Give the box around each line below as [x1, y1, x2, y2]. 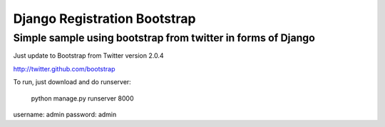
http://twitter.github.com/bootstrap [13, 64, 115, 73]
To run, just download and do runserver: [13, 78, 131, 86]
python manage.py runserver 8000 [31, 93, 134, 103]
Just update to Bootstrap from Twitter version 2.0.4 [13, 51, 164, 60]
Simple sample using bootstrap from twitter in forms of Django [13, 31, 315, 44]
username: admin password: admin [13, 110, 117, 118]
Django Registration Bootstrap [13, 11, 196, 26]
